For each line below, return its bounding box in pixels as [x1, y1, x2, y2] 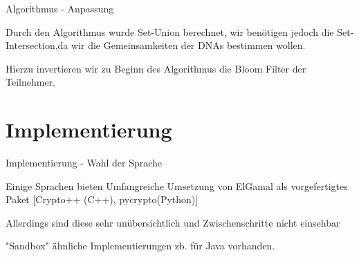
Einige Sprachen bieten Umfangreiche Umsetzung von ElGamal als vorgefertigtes [6, 178, 348, 193]
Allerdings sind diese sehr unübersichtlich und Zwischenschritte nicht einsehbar [6, 215, 340, 229]
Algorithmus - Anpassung [6, 1, 114, 15]
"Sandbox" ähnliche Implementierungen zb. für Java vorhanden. [6, 238, 275, 253]
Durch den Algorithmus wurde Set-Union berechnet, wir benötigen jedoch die [6, 24, 334, 39]
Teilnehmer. [6, 75, 55, 89]
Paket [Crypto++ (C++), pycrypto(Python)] [6, 192, 199, 207]
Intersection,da [6, 38, 68, 53]
